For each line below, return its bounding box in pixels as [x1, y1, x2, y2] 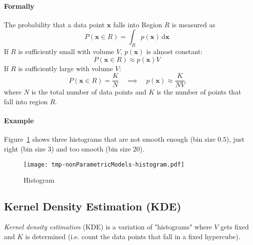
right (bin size [4, 144, 46, 154]
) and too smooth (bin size [51, 144, 131, 154]
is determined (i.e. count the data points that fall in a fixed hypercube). [25, 231, 240, 241]
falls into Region [113, 19, 162, 29]
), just [226, 134, 245, 144]
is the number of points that [156, 87, 241, 97]
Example [4, 115, 34, 126]
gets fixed [220, 222, 249, 232]
